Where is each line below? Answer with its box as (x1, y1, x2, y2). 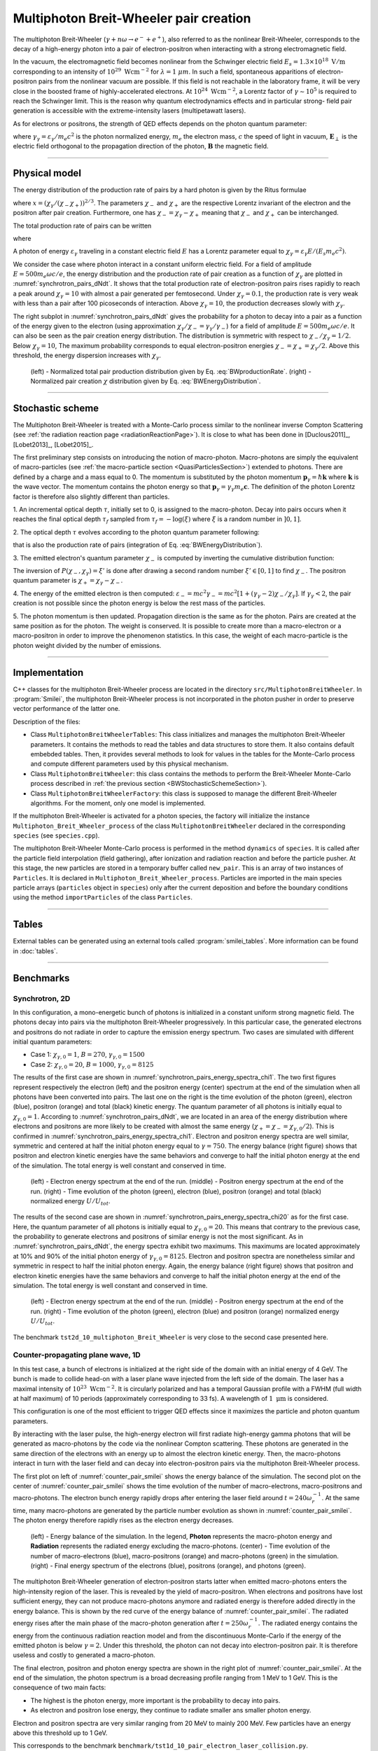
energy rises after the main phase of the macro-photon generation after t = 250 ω (13, 1619, 248, 1627)
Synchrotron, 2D (13, 993, 71, 1003)
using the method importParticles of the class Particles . (13, 893, 192, 901)
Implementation (13, 666, 84, 679)
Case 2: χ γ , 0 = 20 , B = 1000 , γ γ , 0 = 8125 (30, 1060, 154, 1070)
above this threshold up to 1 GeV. (13, 1729, 108, 1737)
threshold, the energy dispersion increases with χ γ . (13, 351, 161, 361)
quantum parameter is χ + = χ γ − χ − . (13, 576, 123, 586)
